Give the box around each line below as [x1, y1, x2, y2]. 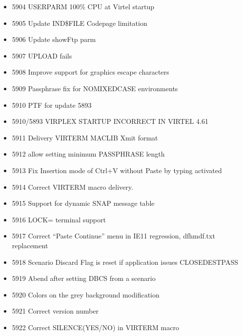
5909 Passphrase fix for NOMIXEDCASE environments [12, 83, 178, 93]
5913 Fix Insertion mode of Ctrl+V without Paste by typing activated [12, 165, 222, 175]
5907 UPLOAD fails [12, 50, 72, 60]
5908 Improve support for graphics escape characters [12, 67, 169, 77]
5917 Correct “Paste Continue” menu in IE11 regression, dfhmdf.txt [12, 231, 215, 241]
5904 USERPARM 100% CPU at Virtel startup [12, 1, 155, 11]
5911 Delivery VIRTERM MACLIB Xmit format [12, 132, 158, 142]
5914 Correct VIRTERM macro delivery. [12, 181, 133, 192]
